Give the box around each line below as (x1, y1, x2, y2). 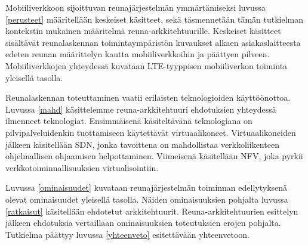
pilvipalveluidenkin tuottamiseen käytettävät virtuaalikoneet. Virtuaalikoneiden (5, 126, 296, 138)
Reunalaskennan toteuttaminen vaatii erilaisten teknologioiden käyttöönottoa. (5, 91, 291, 104)
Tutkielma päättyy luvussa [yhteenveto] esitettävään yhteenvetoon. (5, 228, 250, 240)
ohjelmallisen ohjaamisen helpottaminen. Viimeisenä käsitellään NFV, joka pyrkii (5, 150, 303, 162)
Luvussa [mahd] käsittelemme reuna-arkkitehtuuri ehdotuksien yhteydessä (5, 103, 276, 115)
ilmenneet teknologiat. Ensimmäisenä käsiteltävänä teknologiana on (5, 114, 252, 127)
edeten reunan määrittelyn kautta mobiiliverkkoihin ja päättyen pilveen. (5, 48, 270, 60)
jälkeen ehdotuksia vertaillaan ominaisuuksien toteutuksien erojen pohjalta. (5, 216, 281, 229)
